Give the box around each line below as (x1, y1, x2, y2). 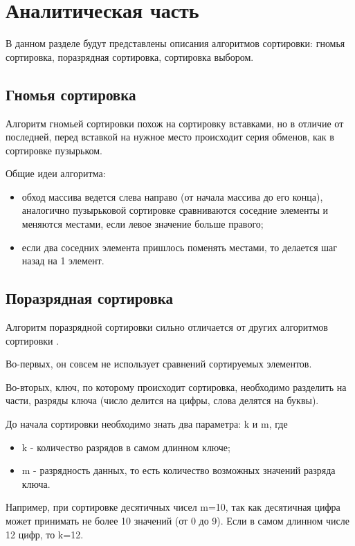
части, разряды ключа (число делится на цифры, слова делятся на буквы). (6, 393, 319, 408)
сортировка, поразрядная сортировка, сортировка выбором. (6, 49, 254, 64)
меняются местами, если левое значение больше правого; (21, 217, 264, 231)
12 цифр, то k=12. (6, 527, 84, 541)
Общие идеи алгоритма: (6, 166, 106, 181)
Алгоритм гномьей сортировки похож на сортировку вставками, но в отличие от (6, 116, 344, 130)
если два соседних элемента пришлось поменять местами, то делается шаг (21, 239, 338, 254)
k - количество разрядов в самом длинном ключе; (21, 439, 230, 454)
